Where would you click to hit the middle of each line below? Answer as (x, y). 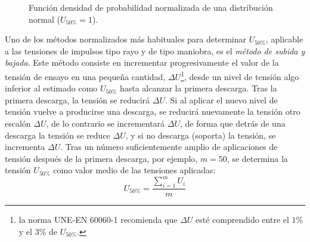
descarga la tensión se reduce (58, 135)
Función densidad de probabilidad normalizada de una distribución (151, 7)
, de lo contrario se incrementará (106, 123)
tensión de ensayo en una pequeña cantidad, (85, 76)
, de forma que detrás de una (232, 123)
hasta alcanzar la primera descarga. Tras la (198, 88)
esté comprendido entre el (242, 220)
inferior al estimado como (51, 88)
